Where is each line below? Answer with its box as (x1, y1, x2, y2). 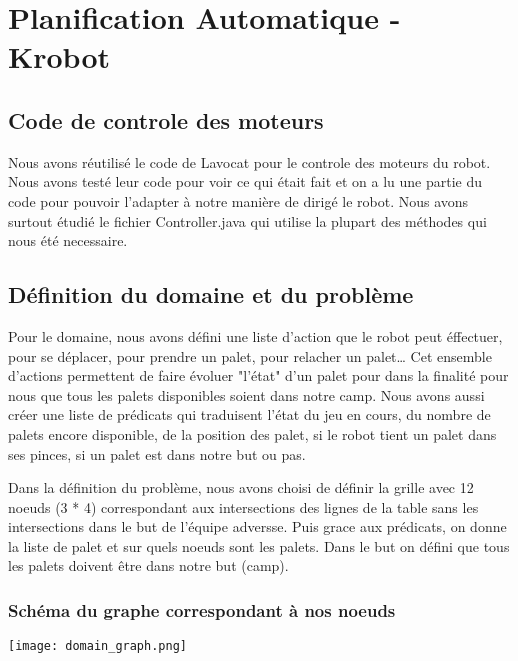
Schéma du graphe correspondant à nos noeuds (8, 597, 396, 622)
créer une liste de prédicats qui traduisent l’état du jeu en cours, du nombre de (8, 404, 491, 425)
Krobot (8, 36, 111, 77)
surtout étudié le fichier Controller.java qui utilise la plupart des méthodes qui (8, 210, 487, 231)
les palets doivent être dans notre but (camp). (8, 555, 289, 576)
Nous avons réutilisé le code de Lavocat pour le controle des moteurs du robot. (8, 151, 491, 172)
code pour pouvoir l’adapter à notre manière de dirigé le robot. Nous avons (8, 190, 469, 211)
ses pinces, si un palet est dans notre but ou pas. (8, 443, 306, 464)
